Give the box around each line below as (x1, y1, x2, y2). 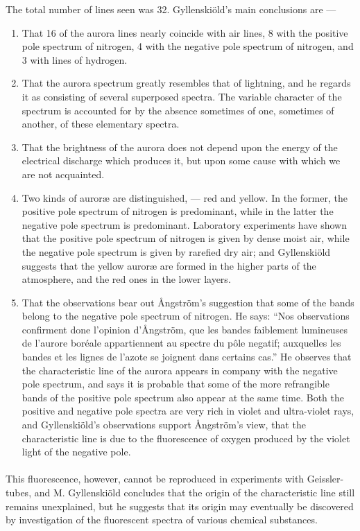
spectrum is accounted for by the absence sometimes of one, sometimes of (22, 103, 334, 117)
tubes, (6, 485, 32, 499)
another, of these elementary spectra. (22, 116, 180, 131)
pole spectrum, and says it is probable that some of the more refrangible (22, 376, 329, 391)
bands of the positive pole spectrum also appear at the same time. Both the (22, 390, 344, 404)
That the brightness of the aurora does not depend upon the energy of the (22, 139, 338, 154)
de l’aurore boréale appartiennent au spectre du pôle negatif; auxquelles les (22, 336, 341, 350)
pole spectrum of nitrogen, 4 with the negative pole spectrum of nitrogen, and (22, 39, 354, 53)
